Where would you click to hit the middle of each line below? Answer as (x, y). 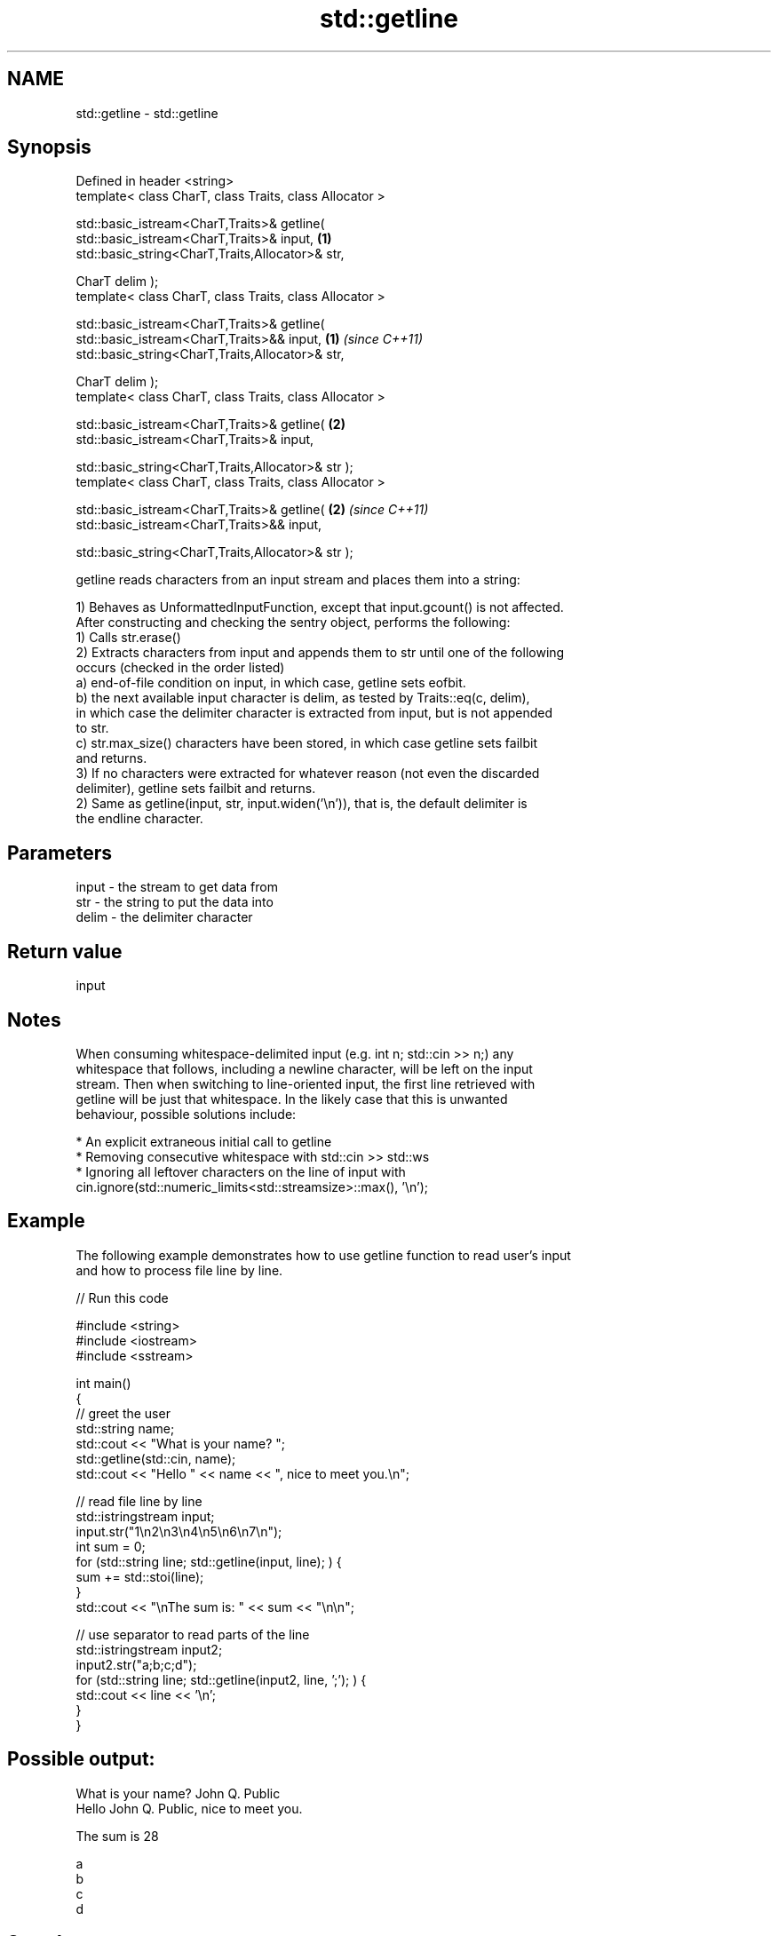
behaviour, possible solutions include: (186, 1114)
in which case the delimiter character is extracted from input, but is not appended (314, 713)
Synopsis (49, 147)
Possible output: (81, 1759)
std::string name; (125, 1428)
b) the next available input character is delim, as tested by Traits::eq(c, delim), (303, 698)
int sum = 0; (111, 1546)
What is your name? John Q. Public (178, 1793)
